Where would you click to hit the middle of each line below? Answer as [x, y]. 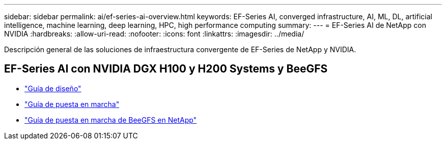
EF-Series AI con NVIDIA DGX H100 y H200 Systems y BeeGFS [166, 69]
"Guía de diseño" [53, 88]
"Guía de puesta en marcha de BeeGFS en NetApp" [111, 120]
